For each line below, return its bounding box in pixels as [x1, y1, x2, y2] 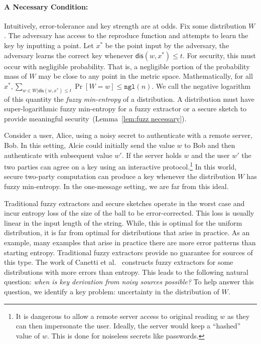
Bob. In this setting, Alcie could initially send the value [4, 140, 175, 150]
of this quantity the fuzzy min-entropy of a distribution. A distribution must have [4, 93, 254, 104]
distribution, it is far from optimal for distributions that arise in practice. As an [4, 227, 250, 238]
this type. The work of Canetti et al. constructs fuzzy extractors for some [4, 257, 233, 267]
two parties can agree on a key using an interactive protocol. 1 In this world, [4, 160, 237, 171]
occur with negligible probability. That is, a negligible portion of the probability [4, 61, 250, 71]
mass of [4, 71, 27, 81]
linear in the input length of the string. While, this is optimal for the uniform [4, 217, 242, 228]
